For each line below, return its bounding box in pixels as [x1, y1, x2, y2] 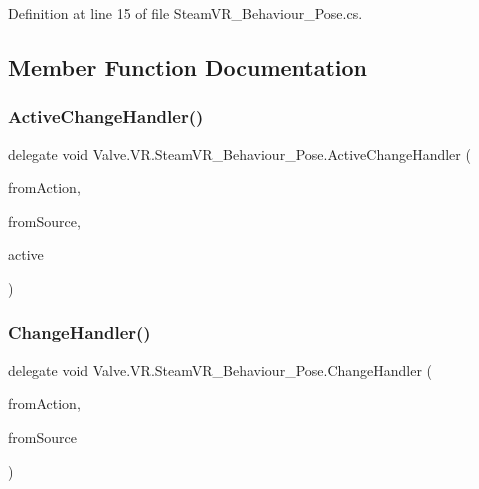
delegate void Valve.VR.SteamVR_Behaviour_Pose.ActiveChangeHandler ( [8, 143, 471, 164]
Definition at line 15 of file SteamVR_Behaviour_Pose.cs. [8, 3, 363, 23]
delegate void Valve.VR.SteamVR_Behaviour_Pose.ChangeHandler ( [8, 359, 433, 380]
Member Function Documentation [8, 51, 368, 82]
